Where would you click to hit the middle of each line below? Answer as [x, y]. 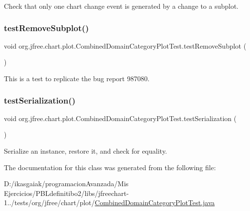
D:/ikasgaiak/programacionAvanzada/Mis [66, 184]
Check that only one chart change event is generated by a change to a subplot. [121, 6]
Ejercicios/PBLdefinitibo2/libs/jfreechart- [67, 193]
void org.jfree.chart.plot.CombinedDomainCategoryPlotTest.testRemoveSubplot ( [125, 45]
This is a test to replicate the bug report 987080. [77, 78]
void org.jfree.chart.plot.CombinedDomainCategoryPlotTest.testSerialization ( [120, 118]
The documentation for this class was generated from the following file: [110, 167]
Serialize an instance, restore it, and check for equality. [86, 151]
